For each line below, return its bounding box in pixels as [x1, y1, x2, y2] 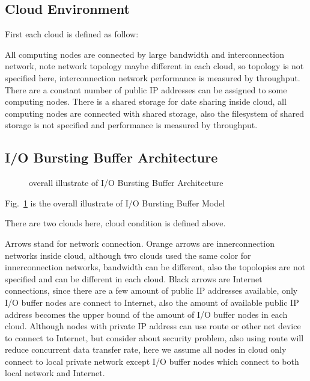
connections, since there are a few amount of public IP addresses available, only [5, 284, 298, 297]
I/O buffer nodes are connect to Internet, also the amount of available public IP [5, 296, 299, 308]
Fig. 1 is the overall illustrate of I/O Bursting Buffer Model [5, 196, 225, 209]
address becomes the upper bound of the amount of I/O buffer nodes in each [5, 308, 288, 320]
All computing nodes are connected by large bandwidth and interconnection [5, 48, 284, 60]
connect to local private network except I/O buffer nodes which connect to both [5, 355, 299, 367]
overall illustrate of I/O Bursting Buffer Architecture [29, 176, 223, 189]
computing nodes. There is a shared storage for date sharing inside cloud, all [5, 95, 287, 108]
